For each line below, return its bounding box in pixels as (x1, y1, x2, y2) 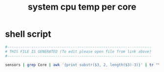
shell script (5, 29, 51, 40)
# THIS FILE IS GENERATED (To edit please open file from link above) (5, 49, 152, 54)
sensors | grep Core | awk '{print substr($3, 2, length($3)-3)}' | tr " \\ (5, 62, 163, 67)
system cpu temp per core (27, 1, 137, 13)
